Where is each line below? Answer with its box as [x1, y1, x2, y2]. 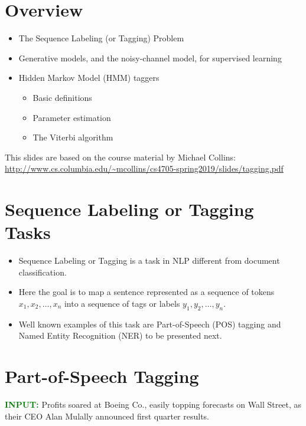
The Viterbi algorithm [32, 131, 113, 143]
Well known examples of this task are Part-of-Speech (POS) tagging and [18, 317, 281, 330]
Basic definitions [32, 91, 92, 103]
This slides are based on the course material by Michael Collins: [5, 150, 236, 163]
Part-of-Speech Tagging [5, 364, 199, 388]
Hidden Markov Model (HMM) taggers [18, 71, 159, 84]
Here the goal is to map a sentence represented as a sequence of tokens [18, 286, 275, 298]
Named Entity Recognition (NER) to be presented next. [18, 329, 222, 342]
